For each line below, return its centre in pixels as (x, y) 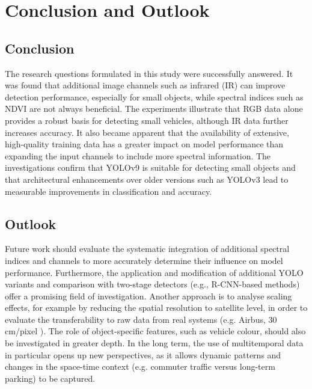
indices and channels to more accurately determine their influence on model (144, 260)
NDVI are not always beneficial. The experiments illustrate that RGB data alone (154, 109)
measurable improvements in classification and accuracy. (109, 191)
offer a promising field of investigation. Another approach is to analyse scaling (148, 296)
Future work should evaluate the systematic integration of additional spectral (147, 249)
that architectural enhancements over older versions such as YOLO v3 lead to (147, 179)
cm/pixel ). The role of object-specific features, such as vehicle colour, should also (155, 331)
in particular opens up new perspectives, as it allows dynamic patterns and (143, 354)
